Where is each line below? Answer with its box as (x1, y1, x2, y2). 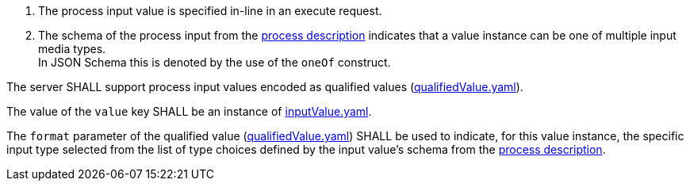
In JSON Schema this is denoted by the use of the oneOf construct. (38, 55, 391, 69)
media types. (38, 42, 106, 55)
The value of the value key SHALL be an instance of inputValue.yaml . (6, 105, 372, 118)
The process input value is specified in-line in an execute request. (38, 4, 382, 17)
